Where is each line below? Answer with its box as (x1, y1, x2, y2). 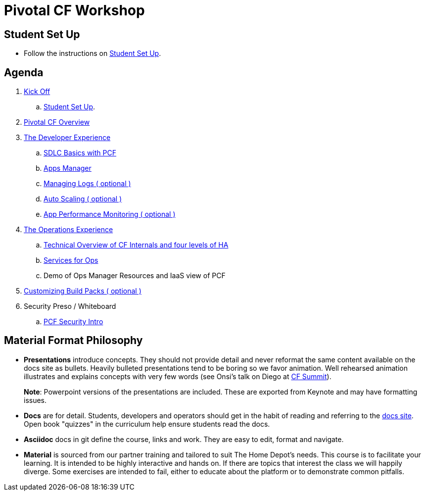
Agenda (4, 66, 44, 79)
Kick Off (24, 87, 50, 96)
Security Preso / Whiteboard (24, 302, 116, 311)
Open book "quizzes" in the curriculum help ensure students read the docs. (24, 419, 270, 428)
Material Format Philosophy (4, 334, 143, 347)
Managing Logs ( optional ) (44, 179, 131, 188)
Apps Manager (44, 164, 92, 173)
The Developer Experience (24, 133, 111, 142)
